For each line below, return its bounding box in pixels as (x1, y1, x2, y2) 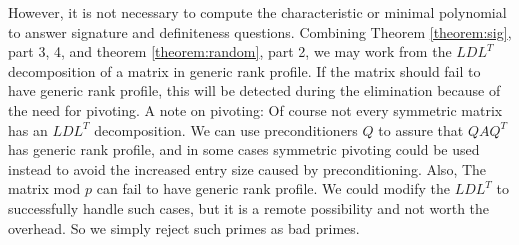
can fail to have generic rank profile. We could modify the (96, 178, 451, 199)
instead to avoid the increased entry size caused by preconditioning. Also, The (8, 158, 487, 179)
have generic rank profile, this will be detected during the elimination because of (8, 80, 501, 101)
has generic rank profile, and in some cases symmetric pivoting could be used (8, 139, 480, 160)
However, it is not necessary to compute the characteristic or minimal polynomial (8, 2, 507, 22)
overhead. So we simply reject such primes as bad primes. (8, 217, 360, 238)
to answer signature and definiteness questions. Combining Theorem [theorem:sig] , (8, 21, 512, 42)
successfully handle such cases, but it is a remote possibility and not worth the (8, 197, 490, 218)
